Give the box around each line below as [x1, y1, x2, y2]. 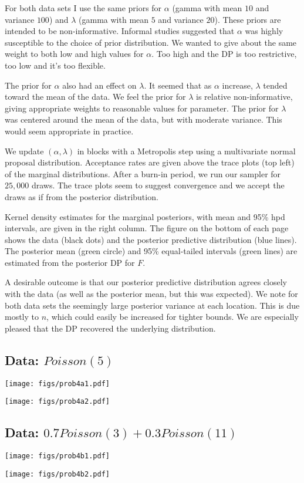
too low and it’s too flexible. [5, 59, 106, 71]
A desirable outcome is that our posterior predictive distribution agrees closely [5, 276, 288, 288]
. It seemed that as [144, 79, 212, 91]
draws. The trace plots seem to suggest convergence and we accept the [31, 179, 285, 191]
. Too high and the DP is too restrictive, [151, 48, 297, 60]
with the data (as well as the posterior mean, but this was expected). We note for [5, 288, 298, 300]
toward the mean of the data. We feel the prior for [5, 90, 186, 103]
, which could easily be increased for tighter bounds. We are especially [46, 310, 299, 323]
